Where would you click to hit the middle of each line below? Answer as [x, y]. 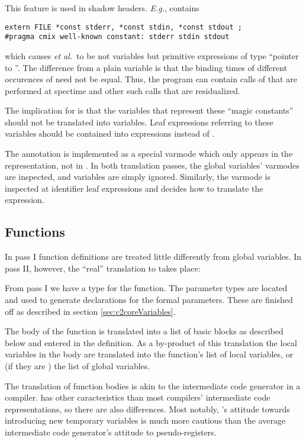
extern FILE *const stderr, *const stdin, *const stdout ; [123, 27]
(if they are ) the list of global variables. [78, 365]
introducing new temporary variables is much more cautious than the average [145, 420]
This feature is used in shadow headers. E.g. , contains [102, 8]
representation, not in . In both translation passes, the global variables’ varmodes [152, 165]
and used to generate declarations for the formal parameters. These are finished [149, 300]
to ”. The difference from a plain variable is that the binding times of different [146, 67]
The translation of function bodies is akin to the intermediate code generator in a [153, 385]
